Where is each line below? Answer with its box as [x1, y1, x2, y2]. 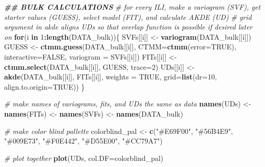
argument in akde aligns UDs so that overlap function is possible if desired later [4, 21, 253, 32]
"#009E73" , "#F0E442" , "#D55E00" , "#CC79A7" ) [4, 135, 163, 146]
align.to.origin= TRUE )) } [4, 81, 85, 92]
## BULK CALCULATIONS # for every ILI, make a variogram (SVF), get [4, 2, 260, 12]
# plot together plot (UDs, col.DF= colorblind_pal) [4, 152, 164, 163]
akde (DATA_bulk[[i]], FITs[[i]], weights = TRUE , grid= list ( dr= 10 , [4, 71, 217, 82]
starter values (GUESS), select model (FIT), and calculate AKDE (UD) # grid [4, 11, 252, 22]
